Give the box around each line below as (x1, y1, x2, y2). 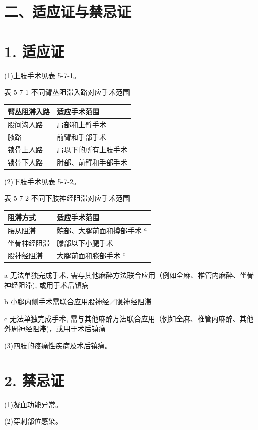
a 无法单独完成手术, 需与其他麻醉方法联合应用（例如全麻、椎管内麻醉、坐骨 (4, 269, 254, 280)
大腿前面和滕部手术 (57, 250, 120, 260)
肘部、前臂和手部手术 (57, 156, 127, 167)
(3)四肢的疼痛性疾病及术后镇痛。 (4, 340, 112, 350)
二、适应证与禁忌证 (4, 1, 132, 22)
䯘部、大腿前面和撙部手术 (57, 225, 142, 236)
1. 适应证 (4, 40, 64, 61)
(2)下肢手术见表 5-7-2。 (4, 176, 80, 186)
